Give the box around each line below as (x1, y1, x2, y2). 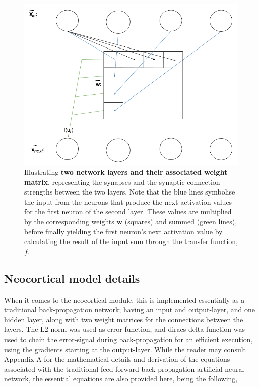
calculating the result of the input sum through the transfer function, (24, 236, 238, 247)
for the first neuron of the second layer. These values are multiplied (24, 206, 232, 217)
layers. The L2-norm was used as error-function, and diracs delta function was (4, 324, 245, 334)
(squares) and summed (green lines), (124, 216, 237, 226)
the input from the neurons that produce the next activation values (24, 196, 232, 207)
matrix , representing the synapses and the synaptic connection (24, 176, 220, 187)
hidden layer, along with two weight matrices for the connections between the (4, 314, 243, 324)
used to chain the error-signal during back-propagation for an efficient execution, (4, 333, 253, 344)
